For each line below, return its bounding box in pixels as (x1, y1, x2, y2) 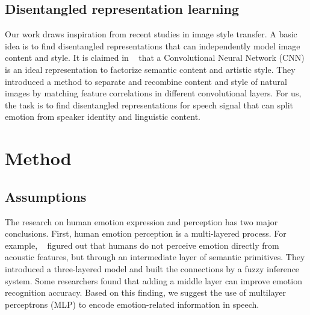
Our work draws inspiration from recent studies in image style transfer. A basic (5, 28, 297, 40)
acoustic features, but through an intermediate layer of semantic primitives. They (5, 251, 305, 263)
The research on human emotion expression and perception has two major (5, 215, 278, 228)
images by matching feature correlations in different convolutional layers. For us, (5, 87, 302, 99)
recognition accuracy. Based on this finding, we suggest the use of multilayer (5, 286, 286, 299)
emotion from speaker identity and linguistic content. (5, 110, 200, 123)
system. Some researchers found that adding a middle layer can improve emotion (5, 274, 302, 287)
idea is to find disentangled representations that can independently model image (5, 39, 300, 52)
